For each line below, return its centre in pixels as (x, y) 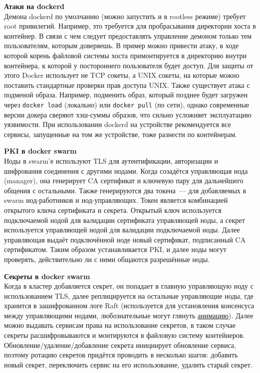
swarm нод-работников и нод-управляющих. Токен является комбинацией (116, 200)
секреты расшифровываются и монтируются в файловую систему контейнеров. (124, 335)
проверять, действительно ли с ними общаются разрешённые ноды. (107, 259)
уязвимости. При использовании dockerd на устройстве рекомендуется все (117, 124)
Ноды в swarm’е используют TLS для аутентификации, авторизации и (111, 160)
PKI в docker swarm (40, 151)
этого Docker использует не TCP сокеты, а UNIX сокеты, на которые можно (122, 75)
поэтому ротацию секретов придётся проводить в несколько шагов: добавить (121, 355)
